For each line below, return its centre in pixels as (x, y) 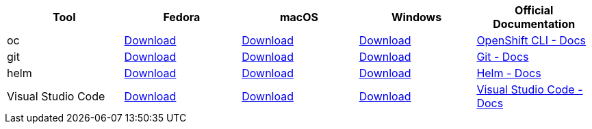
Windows (417, 17)
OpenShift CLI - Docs (531, 40)
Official (534, 10)
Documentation (534, 24)
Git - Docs (503, 57)
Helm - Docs (509, 73)
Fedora (182, 17)
